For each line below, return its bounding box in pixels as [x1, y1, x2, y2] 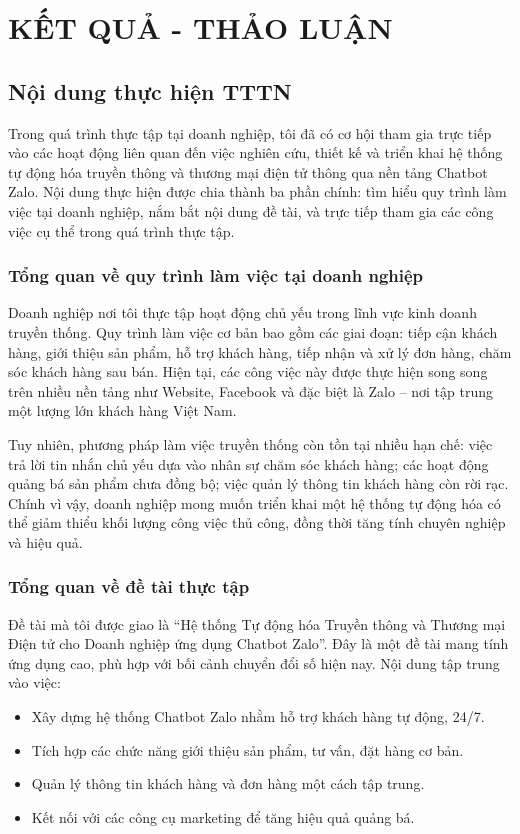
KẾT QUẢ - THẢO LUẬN [8, 7, 393, 48]
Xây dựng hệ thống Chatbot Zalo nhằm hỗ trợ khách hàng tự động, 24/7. [31, 706, 485, 727]
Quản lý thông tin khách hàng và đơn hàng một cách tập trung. [31, 773, 425, 794]
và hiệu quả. [8, 531, 83, 552]
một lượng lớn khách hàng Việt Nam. [8, 400, 237, 421]
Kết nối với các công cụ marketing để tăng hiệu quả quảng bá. [31, 806, 415, 827]
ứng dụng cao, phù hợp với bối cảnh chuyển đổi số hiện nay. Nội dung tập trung [8, 652, 500, 673]
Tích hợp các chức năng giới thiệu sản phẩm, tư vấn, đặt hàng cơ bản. [31, 739, 464, 760]
